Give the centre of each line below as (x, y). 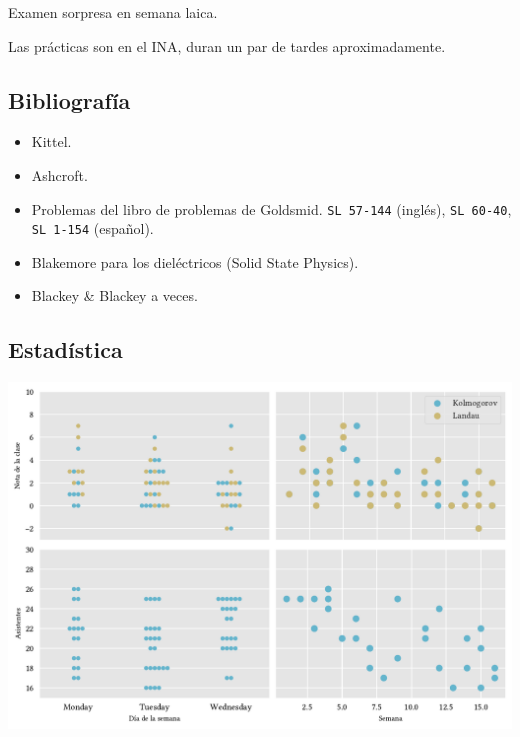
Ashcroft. (59, 174)
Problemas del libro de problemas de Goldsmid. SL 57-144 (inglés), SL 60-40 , (271, 208)
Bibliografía (69, 99)
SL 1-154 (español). (92, 228)
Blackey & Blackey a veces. (114, 295)
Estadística (65, 349)
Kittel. (51, 141)
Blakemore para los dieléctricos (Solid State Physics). (195, 261)
